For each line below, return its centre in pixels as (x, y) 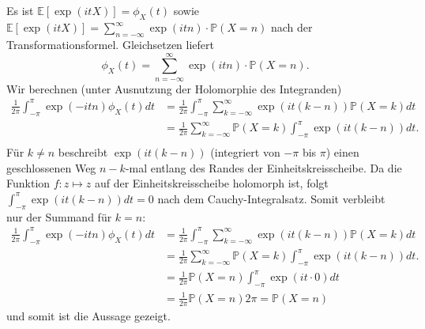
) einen (342, 152)
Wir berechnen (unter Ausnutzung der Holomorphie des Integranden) (174, 88)
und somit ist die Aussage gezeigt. (88, 315)
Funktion (28, 183)
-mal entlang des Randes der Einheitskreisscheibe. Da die (263, 167)
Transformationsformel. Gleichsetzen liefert (110, 44)
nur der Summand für (59, 216)
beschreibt (83, 152)
